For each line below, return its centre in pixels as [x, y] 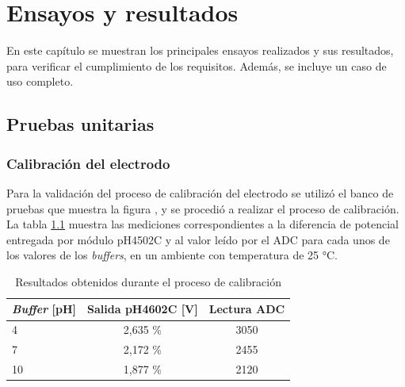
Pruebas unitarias [80, 124]
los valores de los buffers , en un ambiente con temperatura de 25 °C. [172, 255]
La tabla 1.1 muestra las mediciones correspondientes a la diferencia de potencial [203, 224]
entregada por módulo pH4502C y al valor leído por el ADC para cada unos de [198, 239]
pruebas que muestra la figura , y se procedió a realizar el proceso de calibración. [203, 208]
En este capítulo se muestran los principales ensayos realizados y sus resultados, [200, 50]
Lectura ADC [247, 309]
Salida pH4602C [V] [143, 309]
